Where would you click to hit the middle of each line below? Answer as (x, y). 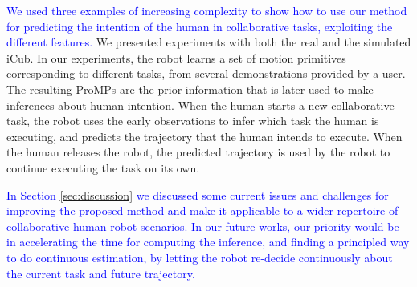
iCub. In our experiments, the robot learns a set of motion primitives (176, 57)
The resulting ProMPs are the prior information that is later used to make (190, 89)
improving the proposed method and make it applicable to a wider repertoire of (202, 210)
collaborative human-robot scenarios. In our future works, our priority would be (203, 226)
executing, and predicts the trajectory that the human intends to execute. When (204, 136)
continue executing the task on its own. (103, 167)
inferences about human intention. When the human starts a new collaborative (200, 105)
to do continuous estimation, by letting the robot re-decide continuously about (200, 257)
